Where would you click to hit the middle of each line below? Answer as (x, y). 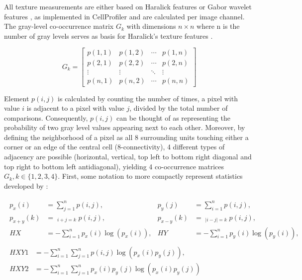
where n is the (218, 26)
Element (17, 98)
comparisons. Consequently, (46, 117)
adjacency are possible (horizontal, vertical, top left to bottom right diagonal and (128, 157)
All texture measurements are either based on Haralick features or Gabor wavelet (128, 6)
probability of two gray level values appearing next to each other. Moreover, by (125, 127)
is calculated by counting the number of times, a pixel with (148, 98)
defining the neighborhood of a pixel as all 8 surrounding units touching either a (126, 137)
